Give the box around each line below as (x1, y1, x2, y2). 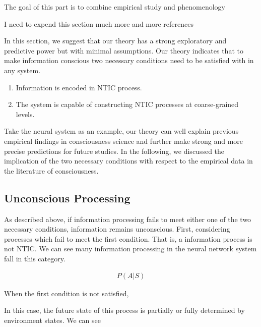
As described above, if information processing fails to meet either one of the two (4, 213, 251, 224)
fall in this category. (4, 253, 66, 263)
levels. (16, 108, 35, 119)
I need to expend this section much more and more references (4, 18, 193, 29)
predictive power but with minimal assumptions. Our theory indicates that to (4, 45, 243, 56)
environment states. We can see (4, 314, 101, 325)
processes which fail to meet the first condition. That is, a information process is (4, 233, 252, 244)
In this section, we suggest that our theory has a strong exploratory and (4, 35, 227, 46)
